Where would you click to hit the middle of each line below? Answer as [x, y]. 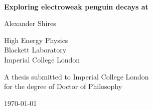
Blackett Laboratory [35, 50]
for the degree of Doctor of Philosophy [63, 86]
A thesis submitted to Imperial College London [76, 76]
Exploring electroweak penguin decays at [76, 6]
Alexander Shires [30, 23]
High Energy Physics [36, 40]
